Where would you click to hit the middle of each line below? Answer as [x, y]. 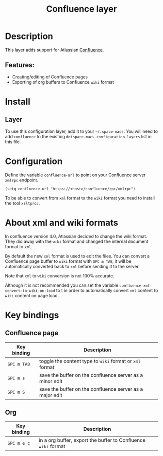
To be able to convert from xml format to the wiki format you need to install [80, 198]
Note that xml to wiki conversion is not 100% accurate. [60, 275]
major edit [51, 395]
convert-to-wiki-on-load [30, 291]
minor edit [51, 381]
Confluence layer [81, 9]
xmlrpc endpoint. [22, 180]
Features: [20, 65]
